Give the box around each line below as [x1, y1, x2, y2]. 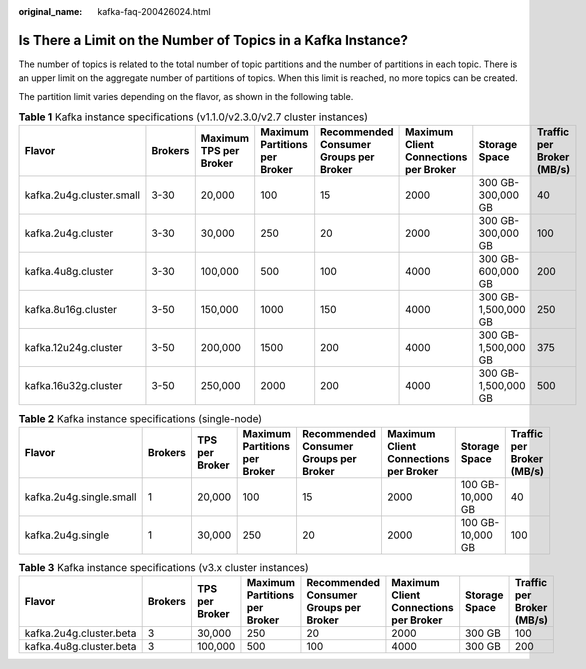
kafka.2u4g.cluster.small [24, 188, 140, 202]
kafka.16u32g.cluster [24, 379, 123, 393]
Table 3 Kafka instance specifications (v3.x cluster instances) [18, 561, 309, 575]
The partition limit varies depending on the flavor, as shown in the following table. [18, 90, 354, 102]
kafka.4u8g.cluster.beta [24, 640, 137, 654]
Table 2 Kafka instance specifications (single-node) [18, 411, 263, 425]
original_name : [18, 6, 83, 17]
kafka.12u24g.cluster [24, 341, 123, 355]
